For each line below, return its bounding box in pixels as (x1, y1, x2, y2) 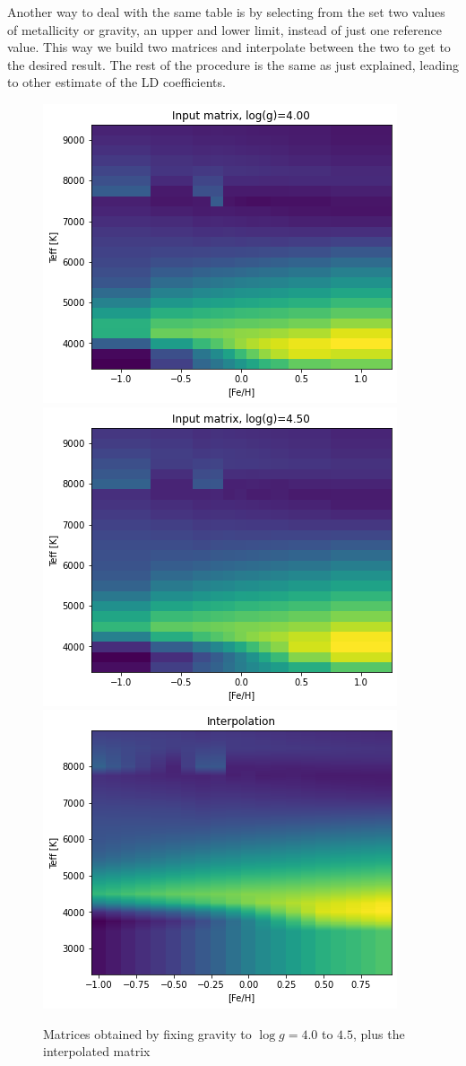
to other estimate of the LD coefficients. (7, 73, 226, 92)
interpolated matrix (43, 1042, 151, 1061)
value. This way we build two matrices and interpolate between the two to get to (7, 38, 451, 57)
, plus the (353, 1024, 405, 1043)
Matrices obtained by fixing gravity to (43, 1024, 252, 1043)
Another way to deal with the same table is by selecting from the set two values (7, 3, 445, 21)
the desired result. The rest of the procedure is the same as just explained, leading (7, 55, 459, 74)
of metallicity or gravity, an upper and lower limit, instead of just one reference (7, 20, 442, 39)
